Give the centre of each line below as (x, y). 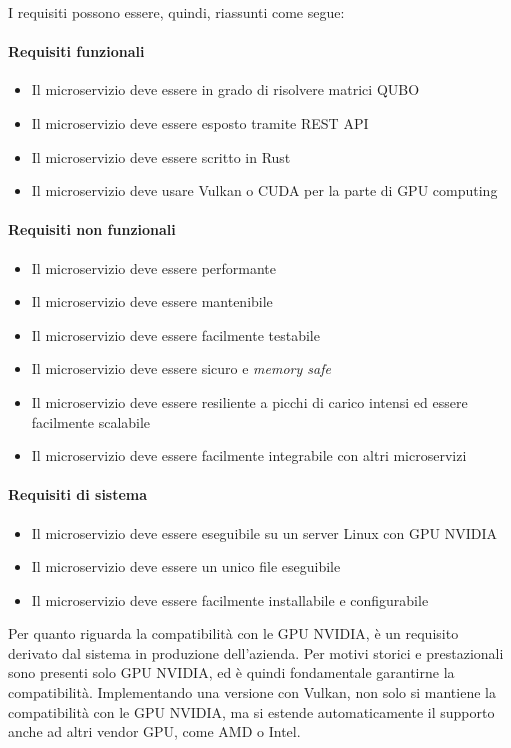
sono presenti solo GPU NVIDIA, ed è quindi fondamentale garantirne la (231, 672)
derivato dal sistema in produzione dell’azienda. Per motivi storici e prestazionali (256, 652)
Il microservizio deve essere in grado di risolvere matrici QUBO (225, 89)
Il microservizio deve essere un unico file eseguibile (186, 566)
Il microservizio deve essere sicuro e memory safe (181, 368)
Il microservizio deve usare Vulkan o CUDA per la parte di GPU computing (264, 190)
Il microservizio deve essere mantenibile (152, 301)
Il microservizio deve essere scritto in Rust (161, 156)
